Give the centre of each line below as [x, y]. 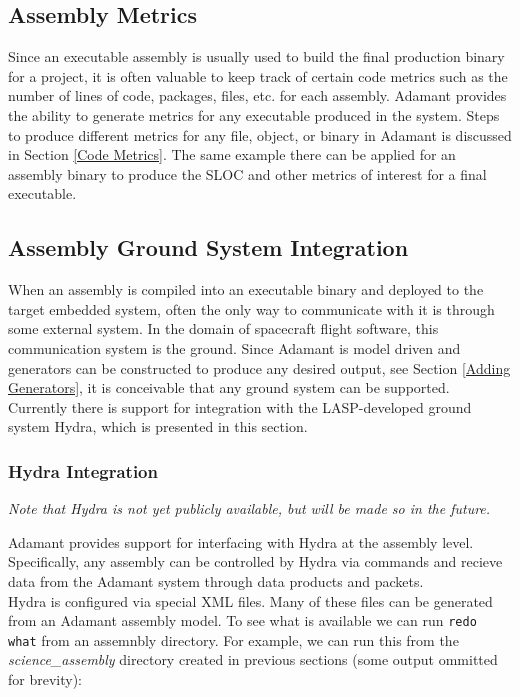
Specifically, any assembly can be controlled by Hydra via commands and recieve [255, 561]
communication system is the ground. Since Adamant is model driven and [234, 347]
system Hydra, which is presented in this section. [158, 426]
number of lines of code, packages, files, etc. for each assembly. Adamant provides [257, 95]
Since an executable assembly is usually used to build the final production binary [256, 56]
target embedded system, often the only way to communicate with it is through [251, 308]
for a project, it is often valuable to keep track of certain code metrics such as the [258, 75]
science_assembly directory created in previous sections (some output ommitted [253, 659]
